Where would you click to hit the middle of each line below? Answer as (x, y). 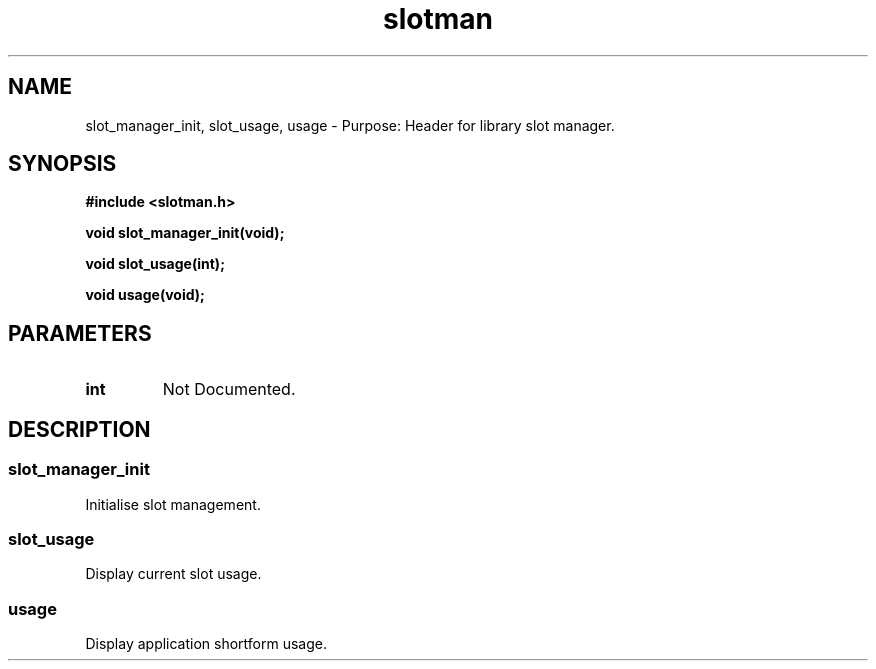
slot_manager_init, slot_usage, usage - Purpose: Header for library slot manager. (350, 125)
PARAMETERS (80, 333)
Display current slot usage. (173, 574)
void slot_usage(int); (155, 264)
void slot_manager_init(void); (185, 233)
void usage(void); (145, 295)
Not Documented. (229, 389)
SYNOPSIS (62, 164)
